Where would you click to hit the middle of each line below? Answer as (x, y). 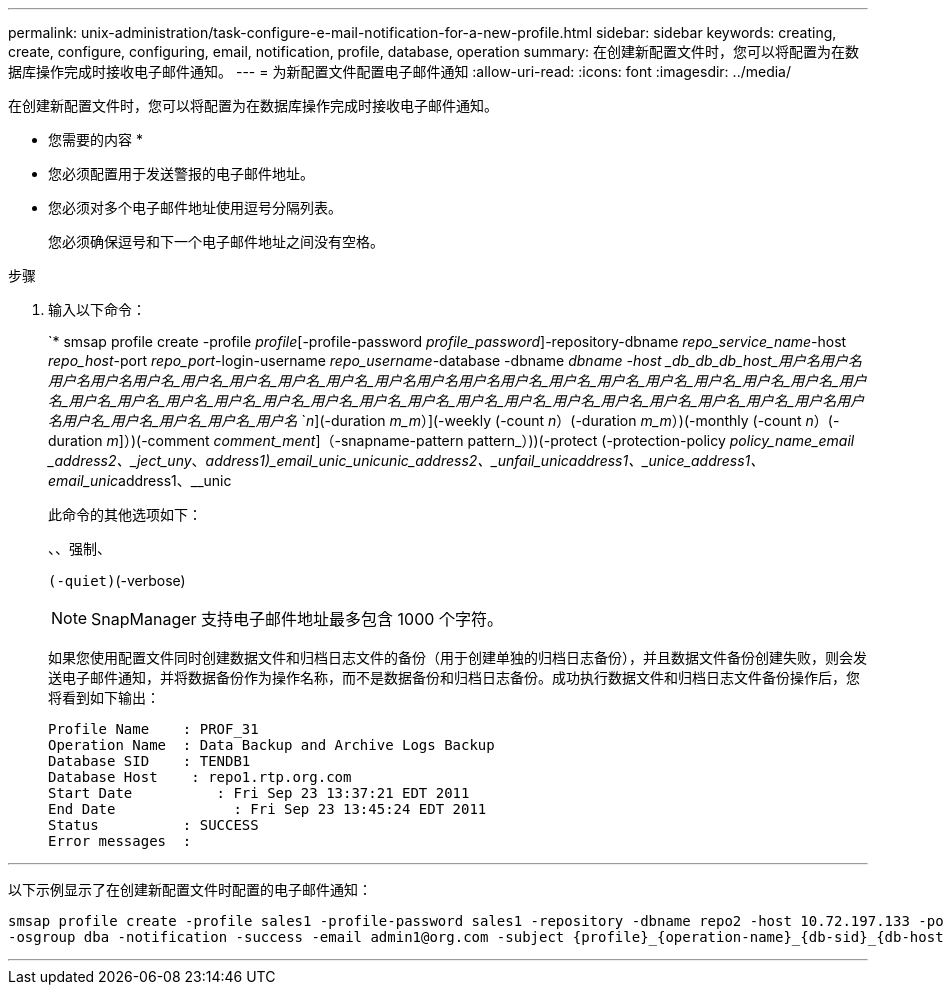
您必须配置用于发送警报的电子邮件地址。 (181, 173)
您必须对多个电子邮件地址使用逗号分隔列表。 (195, 207)
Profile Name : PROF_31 (153, 729)
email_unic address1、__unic (140, 480)
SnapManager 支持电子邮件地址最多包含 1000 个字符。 (297, 619)
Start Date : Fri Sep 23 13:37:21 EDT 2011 (259, 793)
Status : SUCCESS (153, 825)
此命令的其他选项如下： (125, 514)
